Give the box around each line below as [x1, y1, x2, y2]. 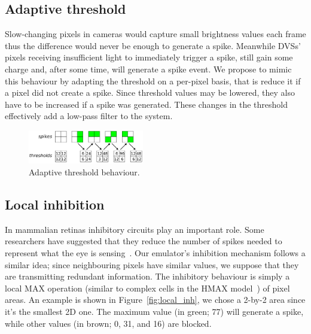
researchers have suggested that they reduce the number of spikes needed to [5, 235, 282, 247]
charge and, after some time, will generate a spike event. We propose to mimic [5, 62, 292, 75]
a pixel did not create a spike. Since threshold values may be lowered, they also [5, 86, 295, 99]
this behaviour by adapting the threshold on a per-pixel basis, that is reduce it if [5, 74, 301, 87]
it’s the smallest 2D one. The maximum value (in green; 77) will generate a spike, [5, 305, 304, 318]
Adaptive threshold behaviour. [29, 166, 140, 178]
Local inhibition [5, 195, 105, 214]
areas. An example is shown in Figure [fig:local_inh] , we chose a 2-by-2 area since [5, 293, 306, 306]
